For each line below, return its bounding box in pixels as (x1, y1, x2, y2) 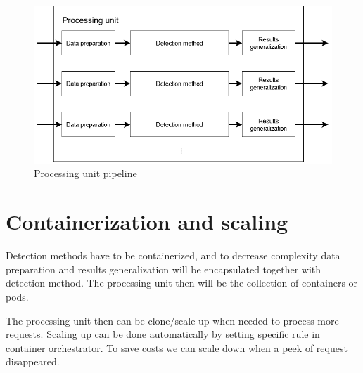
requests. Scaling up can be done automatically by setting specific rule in (6, 327, 320, 341)
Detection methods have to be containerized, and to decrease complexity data (6, 248, 340, 263)
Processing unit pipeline (34, 166, 137, 181)
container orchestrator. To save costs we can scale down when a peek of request (6, 340, 348, 355)
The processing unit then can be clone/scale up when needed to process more (6, 313, 339, 327)
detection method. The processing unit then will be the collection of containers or (6, 275, 358, 290)
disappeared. (6, 354, 60, 369)
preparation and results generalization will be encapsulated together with (6, 261, 321, 276)
